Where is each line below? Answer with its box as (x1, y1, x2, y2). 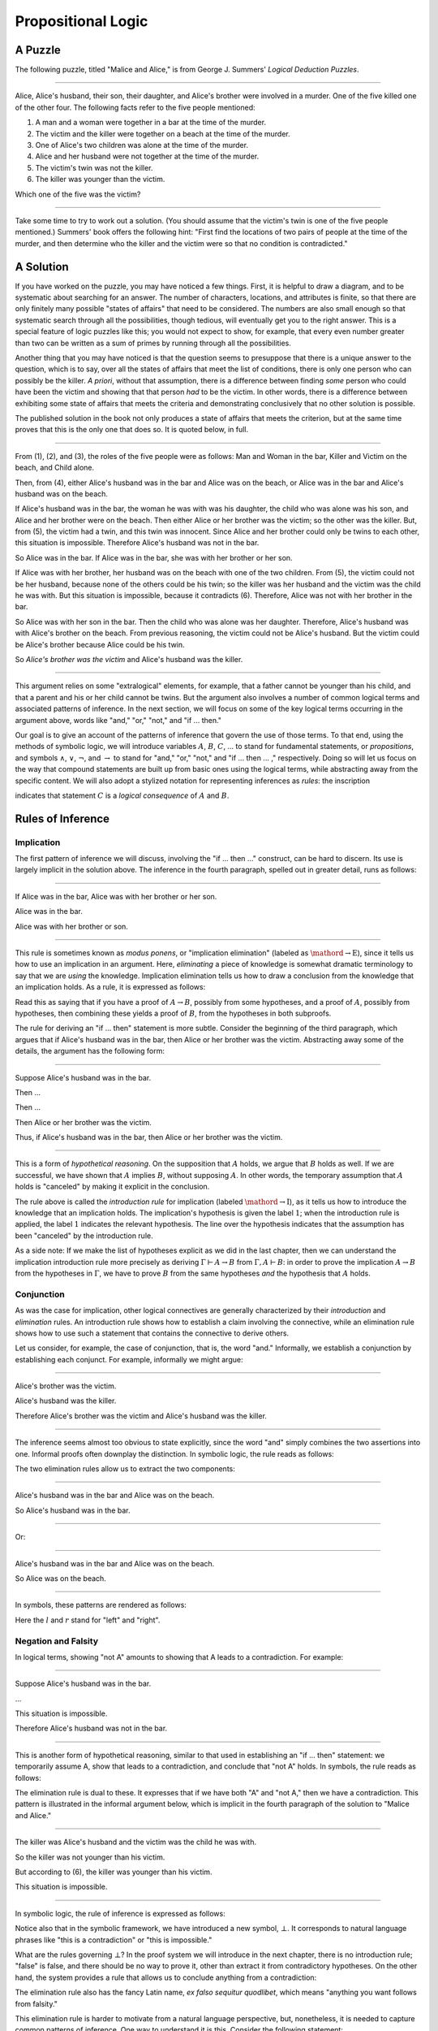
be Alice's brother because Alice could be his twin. (15, 639, 186, 649)
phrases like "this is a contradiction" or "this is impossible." (15, 1934, 213, 1945)
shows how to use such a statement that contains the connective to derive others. (15, 1328, 290, 1338)
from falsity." (15, 1999, 58, 2008)
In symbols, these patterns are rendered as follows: (15, 1600, 187, 1610)
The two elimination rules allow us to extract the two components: (15, 1464, 235, 1474)
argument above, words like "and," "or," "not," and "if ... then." (15, 715, 222, 725)
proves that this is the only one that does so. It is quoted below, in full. (15, 425, 249, 435)
